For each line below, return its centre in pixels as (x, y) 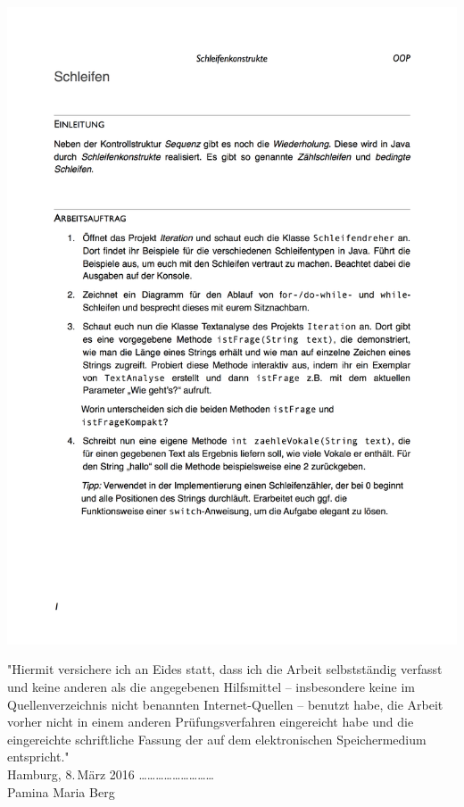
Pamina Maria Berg (61, 791)
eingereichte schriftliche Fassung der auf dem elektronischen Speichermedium (217, 739)
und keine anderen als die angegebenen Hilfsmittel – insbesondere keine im (211, 686)
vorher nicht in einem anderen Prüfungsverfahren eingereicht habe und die (211, 722)
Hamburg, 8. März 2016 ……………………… (111, 774)
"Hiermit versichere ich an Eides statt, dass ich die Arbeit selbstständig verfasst (225, 669)
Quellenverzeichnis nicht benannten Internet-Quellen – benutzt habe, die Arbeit (225, 704)
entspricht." (38, 757)
